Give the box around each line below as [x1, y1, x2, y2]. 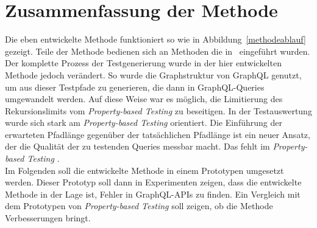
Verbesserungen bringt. [5, 212, 91, 224]
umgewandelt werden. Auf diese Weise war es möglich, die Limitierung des [5, 92, 283, 105]
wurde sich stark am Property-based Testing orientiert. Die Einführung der [5, 116, 282, 129]
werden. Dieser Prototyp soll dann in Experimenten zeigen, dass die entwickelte [5, 176, 302, 188]
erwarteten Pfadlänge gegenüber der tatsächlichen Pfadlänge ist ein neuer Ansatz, [5, 128, 310, 140]
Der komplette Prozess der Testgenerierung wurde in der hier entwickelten [5, 57, 282, 69]
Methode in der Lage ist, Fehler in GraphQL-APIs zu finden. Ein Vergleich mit [5, 187, 301, 200]
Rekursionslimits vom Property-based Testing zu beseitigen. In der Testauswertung [5, 104, 312, 117]
